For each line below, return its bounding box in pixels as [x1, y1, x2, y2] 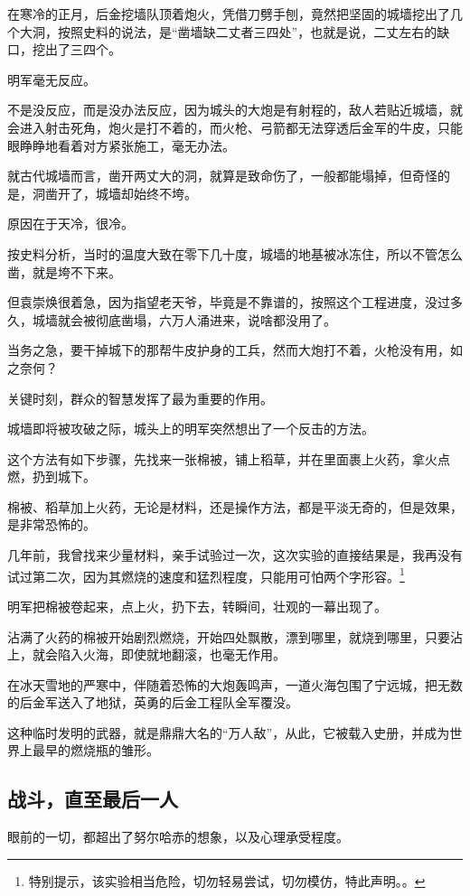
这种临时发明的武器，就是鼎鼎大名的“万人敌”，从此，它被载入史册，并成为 [7, 723, 450, 742]
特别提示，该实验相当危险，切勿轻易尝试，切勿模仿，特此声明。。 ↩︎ [28, 871, 426, 890]
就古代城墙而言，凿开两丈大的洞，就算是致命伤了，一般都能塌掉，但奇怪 [7, 166, 437, 185]
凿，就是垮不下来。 [7, 262, 121, 281]
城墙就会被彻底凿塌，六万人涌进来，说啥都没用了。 [32, 310, 336, 329]
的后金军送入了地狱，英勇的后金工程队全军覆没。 [7, 693, 298, 712]
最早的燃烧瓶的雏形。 [32, 741, 159, 760]
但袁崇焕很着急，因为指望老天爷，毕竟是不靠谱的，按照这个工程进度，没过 [7, 293, 450, 312]
